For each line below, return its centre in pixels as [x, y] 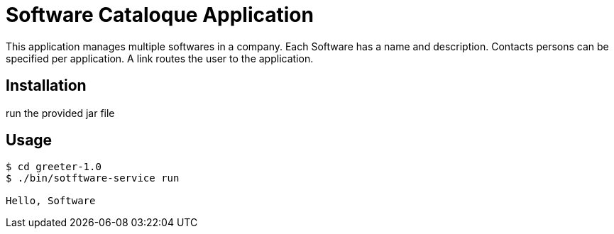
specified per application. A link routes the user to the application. [160, 58]
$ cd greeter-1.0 [54, 167]
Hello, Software [51, 201]
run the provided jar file [60, 113]
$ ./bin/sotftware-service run [93, 178]
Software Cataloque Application [160, 15]
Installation [46, 86]
